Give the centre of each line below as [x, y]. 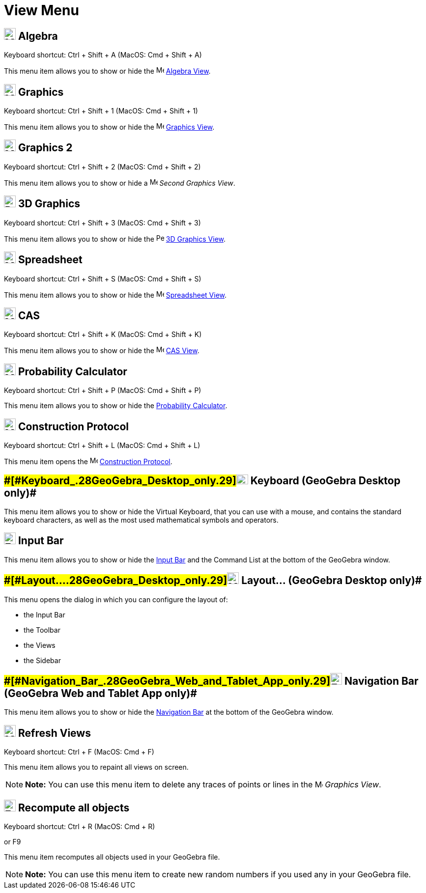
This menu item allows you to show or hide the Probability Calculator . [116, 406]
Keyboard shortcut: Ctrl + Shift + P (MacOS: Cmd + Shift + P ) [103, 391]
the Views [40, 645]
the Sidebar [42, 660]
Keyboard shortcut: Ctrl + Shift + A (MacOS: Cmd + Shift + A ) [103, 55]
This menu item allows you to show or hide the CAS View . [102, 351]
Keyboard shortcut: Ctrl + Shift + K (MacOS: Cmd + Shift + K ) [103, 335]
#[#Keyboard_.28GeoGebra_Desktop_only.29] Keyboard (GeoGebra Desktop [202, 480]
